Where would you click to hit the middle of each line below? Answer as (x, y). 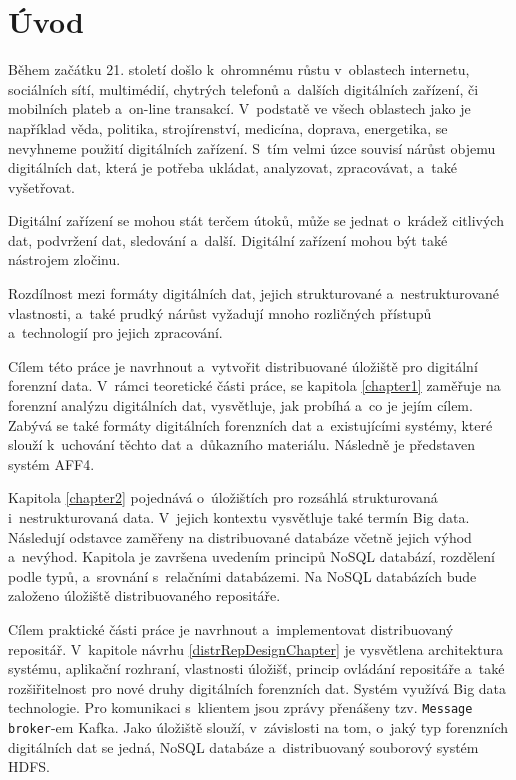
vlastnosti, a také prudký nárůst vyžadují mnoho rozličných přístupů (220, 312)
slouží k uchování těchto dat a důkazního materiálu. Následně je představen (241, 444)
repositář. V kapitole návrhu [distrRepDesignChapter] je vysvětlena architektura (255, 648)
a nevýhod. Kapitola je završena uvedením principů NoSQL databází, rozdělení (251, 556)
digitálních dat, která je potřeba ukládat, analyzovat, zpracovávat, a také (232, 167)
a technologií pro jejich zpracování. (115, 332)
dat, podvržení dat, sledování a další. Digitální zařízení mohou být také (228, 239)
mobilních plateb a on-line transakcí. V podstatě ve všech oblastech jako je (239, 108)
